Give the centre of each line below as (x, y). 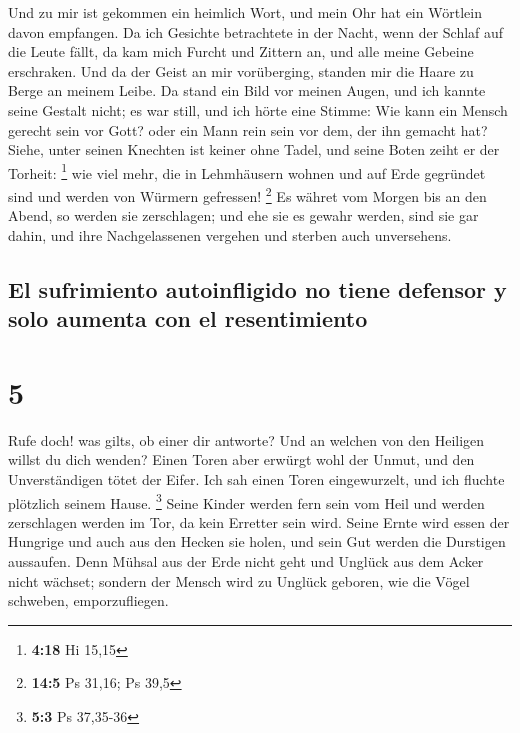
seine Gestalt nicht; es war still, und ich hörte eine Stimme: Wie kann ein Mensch (258, 109)
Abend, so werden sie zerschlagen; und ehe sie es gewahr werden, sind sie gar (243, 215)
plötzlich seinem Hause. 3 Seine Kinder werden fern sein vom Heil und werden (246, 501)
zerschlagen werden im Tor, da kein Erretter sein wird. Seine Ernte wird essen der (259, 521)
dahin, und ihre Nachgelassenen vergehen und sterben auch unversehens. (230, 234)
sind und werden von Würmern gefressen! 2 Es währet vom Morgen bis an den (247, 194)
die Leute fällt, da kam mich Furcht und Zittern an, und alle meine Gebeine (241, 51)
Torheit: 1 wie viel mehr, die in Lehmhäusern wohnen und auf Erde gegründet (247, 171)
